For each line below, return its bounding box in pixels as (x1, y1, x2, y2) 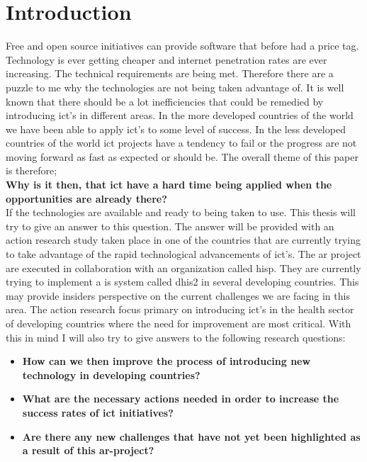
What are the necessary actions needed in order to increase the (22, 391, 339, 406)
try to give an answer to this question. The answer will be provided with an (6, 218, 334, 233)
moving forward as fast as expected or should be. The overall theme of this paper (6, 149, 358, 164)
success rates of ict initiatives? (22, 405, 174, 419)
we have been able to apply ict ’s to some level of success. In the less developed (6, 121, 346, 136)
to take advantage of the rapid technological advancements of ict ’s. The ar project (6, 247, 361, 261)
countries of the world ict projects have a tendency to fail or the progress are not (6, 135, 357, 150)
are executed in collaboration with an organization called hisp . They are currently (6, 260, 361, 275)
